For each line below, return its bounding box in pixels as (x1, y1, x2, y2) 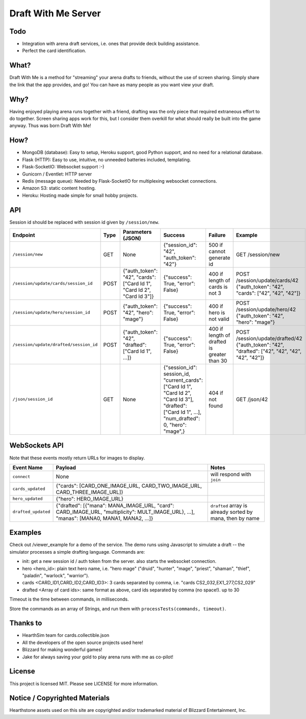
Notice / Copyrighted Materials (9, 694, 110, 703)
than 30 (208, 357, 227, 364)
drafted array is (210, 502, 247, 509)
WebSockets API (9, 441, 64, 450)
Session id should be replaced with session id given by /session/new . (9, 219, 160, 225)
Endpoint (12, 231, 35, 238)
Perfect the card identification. (22, 47, 87, 54)
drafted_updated (12, 509, 50, 515)
